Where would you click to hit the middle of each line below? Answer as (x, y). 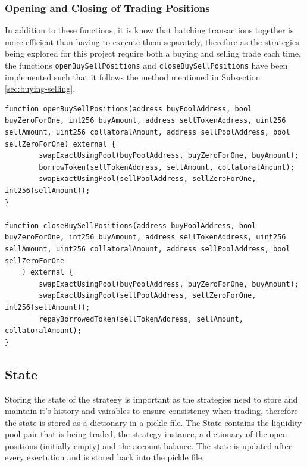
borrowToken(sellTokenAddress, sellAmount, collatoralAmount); (167, 167)
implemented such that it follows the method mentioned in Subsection (133, 77)
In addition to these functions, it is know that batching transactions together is (149, 30)
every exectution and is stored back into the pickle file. (105, 457)
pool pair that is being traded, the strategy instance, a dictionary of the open (146, 434)
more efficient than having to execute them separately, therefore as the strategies (152, 41)
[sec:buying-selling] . (40, 88)
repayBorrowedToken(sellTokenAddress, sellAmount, (141, 319)
